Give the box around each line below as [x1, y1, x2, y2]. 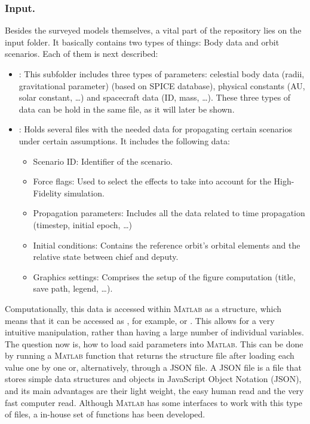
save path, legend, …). [33, 282, 113, 295]
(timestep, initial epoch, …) [33, 218, 133, 231]
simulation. [64, 186, 105, 199]
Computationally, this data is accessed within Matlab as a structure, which [5, 302, 282, 314]
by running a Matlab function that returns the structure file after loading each [5, 349, 294, 362]
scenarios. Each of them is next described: [5, 47, 158, 60]
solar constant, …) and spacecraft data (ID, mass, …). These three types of [19, 91, 291, 104]
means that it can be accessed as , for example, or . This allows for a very [5, 314, 275, 326]
